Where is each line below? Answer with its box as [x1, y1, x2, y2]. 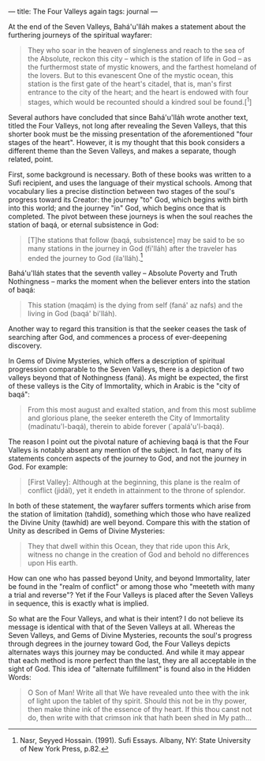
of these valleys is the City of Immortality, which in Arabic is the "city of [8, 382, 241, 391]
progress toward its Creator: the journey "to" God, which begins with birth [8, 195, 248, 204]
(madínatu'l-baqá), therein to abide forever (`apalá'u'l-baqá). [27, 422, 225, 431]
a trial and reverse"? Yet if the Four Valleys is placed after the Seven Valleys [8, 591, 254, 600]
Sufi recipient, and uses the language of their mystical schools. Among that [8, 177, 252, 188]
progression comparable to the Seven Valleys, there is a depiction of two [8, 364, 244, 374]
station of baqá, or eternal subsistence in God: [8, 220, 159, 229]
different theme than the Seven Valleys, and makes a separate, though [8, 146, 237, 155]
